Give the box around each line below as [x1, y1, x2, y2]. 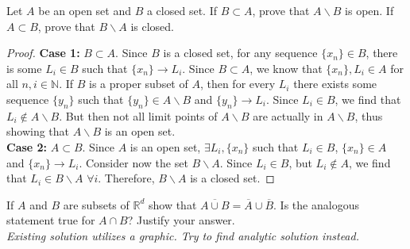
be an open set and [38, 2, 131, 18]
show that [148, 196, 197, 213]
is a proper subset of [89, 75, 188, 92]
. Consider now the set [79, 154, 188, 170]
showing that [6, 123, 70, 140]
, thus [354, 107, 383, 124]
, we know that [249, 59, 323, 76]
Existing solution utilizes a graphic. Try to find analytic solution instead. [6, 227, 359, 243]
